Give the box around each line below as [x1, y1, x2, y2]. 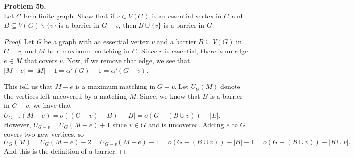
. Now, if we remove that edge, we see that [62, 55, 190, 65]
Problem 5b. [4, 1, 46, 11]
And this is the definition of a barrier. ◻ [4, 145, 126, 156]
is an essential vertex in [152, 10, 222, 20]
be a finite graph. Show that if [23, 10, 115, 20]
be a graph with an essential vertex [44, 36, 149, 46]
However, [4, 119, 31, 129]
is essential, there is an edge [165, 46, 248, 56]
